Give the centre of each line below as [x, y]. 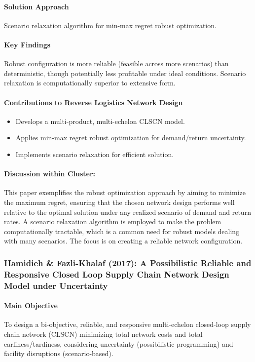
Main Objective [31, 305]
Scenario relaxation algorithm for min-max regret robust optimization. [110, 25]
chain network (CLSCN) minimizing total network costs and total [103, 334]
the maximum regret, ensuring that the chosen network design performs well [119, 202]
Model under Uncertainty [56, 285]
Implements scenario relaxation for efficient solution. [95, 154]
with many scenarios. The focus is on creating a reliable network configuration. [123, 241]
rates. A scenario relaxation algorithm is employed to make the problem [113, 221]
